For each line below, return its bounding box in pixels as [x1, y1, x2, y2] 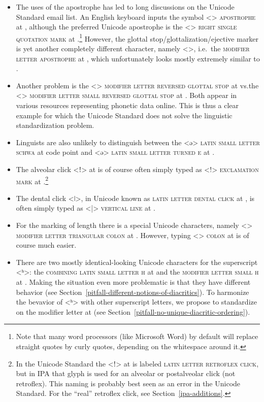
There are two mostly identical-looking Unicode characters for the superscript [16, 256, 258, 267]
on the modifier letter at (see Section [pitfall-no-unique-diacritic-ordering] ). [16, 306, 250, 317]
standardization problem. [16, 120, 94, 130]
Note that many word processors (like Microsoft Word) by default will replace [16, 331, 258, 342]
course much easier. [16, 240, 77, 250]
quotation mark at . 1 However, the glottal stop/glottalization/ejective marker [16, 31, 259, 44]
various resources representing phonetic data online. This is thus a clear [16, 100, 239, 110]
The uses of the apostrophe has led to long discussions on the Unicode [16, 2, 235, 12]
